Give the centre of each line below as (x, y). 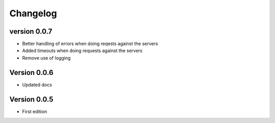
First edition (35, 111)
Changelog (33, 13)
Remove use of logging (46, 58)
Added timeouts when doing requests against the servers (82, 51)
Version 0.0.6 (31, 72)
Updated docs (37, 85)
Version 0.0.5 (31, 99)
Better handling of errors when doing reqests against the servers (90, 44)
